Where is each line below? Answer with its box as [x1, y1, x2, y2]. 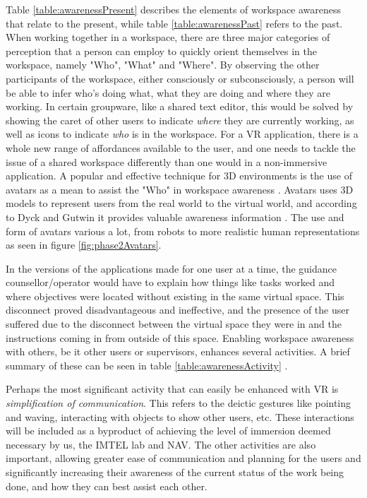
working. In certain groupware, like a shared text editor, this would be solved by [6, 99, 354, 114]
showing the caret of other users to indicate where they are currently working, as [6, 112, 354, 127]
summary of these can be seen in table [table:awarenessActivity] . [6, 357, 288, 372]
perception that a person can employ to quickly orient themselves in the [6, 43, 317, 58]
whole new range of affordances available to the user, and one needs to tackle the [6, 140, 356, 155]
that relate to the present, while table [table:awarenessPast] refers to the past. [6, 16, 343, 30]
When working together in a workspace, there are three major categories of [6, 30, 330, 45]
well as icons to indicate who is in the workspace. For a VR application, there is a [6, 126, 359, 141]
